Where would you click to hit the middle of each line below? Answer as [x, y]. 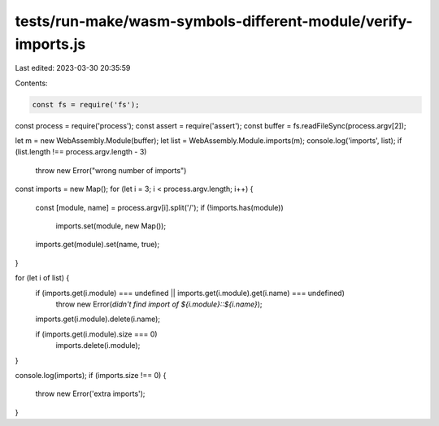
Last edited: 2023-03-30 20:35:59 [73, 68]
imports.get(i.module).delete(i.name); [98, 319]
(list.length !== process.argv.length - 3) [81, 152]
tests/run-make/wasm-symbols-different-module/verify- [214, 21]
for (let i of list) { [42, 278]
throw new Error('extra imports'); [90, 393]
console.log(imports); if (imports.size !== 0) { [91, 375]
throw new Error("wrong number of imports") [111, 170]
